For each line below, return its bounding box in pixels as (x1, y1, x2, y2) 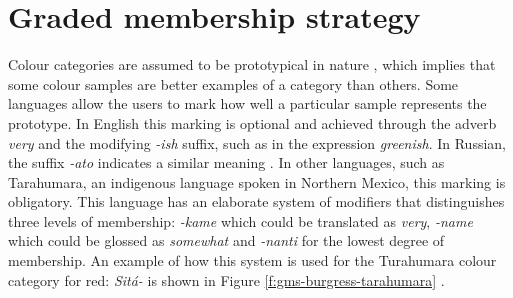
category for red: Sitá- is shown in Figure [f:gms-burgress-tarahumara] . (8, 269, 445, 290)
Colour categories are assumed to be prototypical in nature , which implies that (8, 54, 496, 75)
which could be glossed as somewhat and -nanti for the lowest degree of (8, 230, 445, 251)
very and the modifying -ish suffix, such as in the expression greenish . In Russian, (8, 132, 506, 153)
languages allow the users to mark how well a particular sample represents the (8, 93, 487, 114)
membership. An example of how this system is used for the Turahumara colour (8, 250, 497, 271)
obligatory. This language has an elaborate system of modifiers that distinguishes (8, 191, 505, 212)
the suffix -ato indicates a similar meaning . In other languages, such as (8, 152, 445, 173)
